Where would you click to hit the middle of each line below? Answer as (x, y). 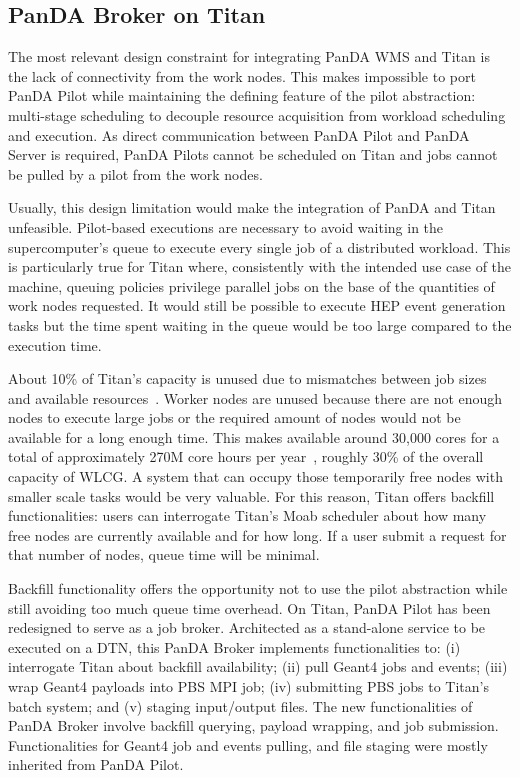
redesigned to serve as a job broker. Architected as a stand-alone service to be (247, 627)
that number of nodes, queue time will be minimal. (164, 554)
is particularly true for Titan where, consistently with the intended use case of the (260, 266)
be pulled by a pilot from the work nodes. (135, 173)
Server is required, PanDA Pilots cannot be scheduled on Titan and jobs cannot (253, 154)
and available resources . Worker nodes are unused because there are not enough (255, 397)
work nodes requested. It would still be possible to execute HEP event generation (257, 305)
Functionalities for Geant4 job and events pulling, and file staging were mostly (248, 744)
